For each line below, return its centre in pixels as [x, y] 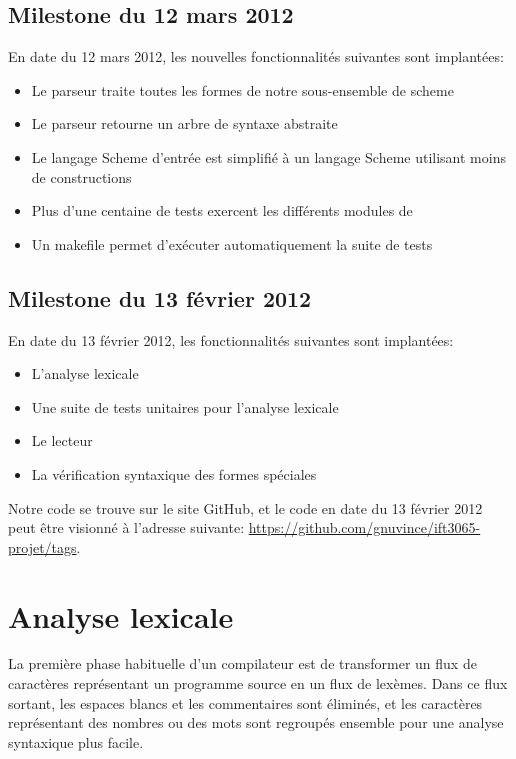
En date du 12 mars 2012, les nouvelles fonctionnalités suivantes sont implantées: [256, 56]
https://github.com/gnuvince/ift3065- [364, 527]
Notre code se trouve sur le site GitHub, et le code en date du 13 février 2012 [245, 507]
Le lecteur [62, 440]
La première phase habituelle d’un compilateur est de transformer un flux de [242, 663]
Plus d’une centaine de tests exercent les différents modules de [222, 210]
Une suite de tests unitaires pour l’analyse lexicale [185, 406]
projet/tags [42, 546]
